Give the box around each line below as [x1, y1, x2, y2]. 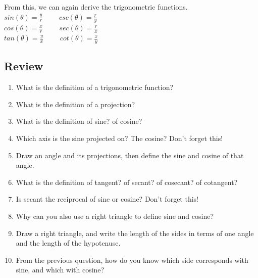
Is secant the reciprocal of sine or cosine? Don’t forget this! [16, 194, 198, 204]
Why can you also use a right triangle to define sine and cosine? [16, 211, 214, 221]
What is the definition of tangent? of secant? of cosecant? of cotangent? [16, 176, 238, 187]
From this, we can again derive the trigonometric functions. [4, 2, 188, 12]
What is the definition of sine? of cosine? [16, 116, 142, 126]
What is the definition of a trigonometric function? [16, 82, 174, 92]
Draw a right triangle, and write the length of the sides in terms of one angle [16, 227, 254, 238]
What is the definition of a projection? [16, 99, 135, 109]
